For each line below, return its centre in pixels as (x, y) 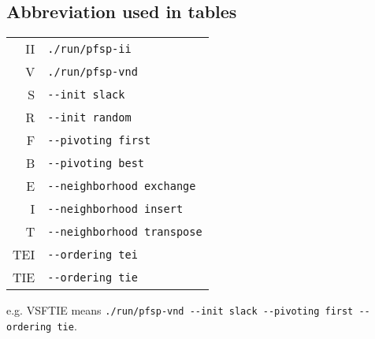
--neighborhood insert (115, 209)
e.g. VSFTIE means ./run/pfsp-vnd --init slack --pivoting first (180, 310)
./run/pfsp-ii (89, 48)
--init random (89, 117)
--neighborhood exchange (122, 186)
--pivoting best (96, 163)
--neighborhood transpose (125, 231)
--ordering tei (93, 254)
